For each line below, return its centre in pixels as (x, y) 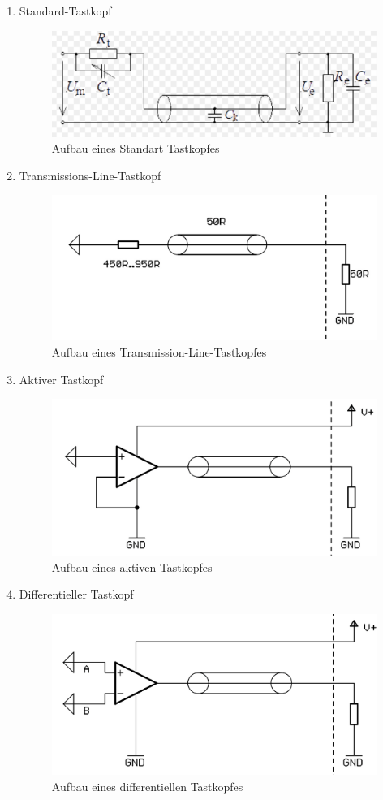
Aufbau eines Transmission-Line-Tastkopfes (159, 352)
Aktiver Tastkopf (61, 379)
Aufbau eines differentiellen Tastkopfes (147, 786)
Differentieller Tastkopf (76, 594)
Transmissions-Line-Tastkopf (90, 175)
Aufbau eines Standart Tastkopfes (136, 148)
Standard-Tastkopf (65, 11)
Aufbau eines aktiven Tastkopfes (132, 566)
